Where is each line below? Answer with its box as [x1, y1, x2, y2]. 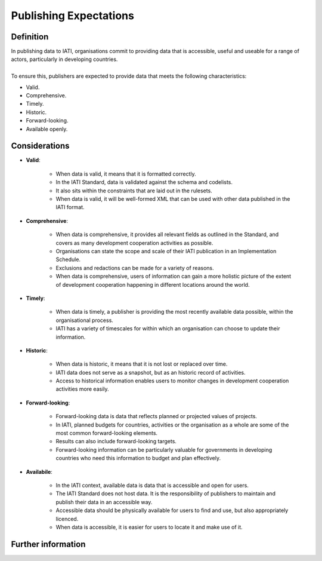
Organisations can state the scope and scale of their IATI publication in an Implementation [55, 248, 277, 255]
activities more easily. [55, 385, 110, 393]
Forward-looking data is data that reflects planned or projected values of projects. [55, 413, 258, 420]
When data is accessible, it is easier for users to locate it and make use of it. [55, 523, 243, 531]
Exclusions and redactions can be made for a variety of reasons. [55, 264, 214, 271]
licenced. [55, 515, 79, 522]
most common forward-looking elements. [55, 430, 158, 437]
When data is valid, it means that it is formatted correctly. [55, 170, 196, 177]
